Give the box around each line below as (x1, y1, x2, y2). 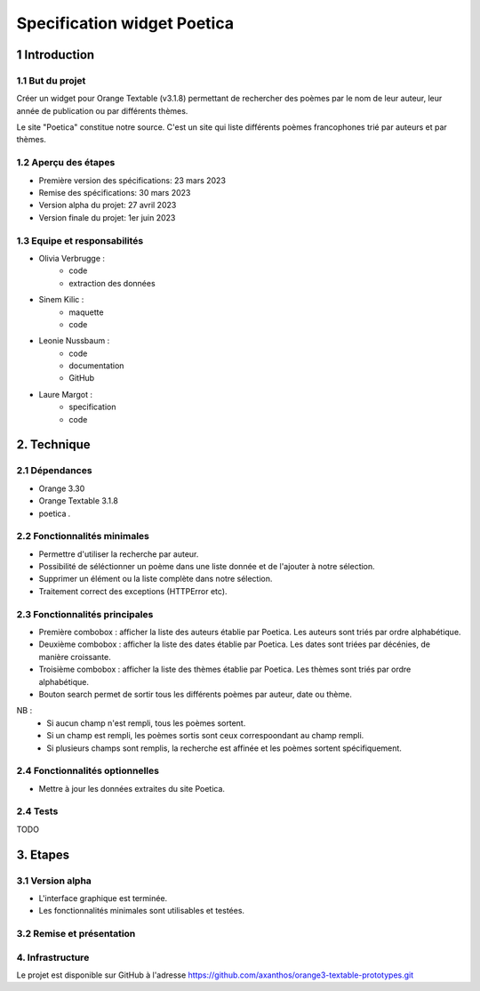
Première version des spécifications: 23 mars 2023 (38, 174, 227, 186)
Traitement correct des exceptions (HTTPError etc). (38, 585, 228, 596)
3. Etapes (16, 847, 70, 862)
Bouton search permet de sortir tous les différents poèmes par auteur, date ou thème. (38, 689, 353, 699)
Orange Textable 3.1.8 (38, 495, 119, 506)
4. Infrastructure (16, 951, 90, 963)
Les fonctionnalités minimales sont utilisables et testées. (38, 906, 244, 916)
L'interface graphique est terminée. (38, 892, 168, 903)
